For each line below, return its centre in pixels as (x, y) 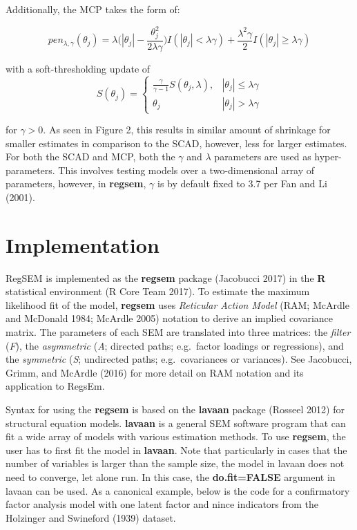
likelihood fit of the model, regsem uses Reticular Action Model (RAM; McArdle (177, 304)
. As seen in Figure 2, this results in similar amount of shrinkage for (187, 130)
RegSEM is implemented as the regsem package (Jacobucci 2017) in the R (166, 277)
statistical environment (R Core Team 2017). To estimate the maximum (158, 291)
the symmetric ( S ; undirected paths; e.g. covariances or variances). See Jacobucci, (179, 359)
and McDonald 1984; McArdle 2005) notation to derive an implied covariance (169, 318)
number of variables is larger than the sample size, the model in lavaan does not (175, 463)
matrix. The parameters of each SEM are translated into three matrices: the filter (178, 332)
